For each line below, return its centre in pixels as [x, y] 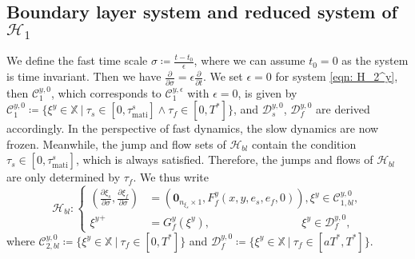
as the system [375, 60]
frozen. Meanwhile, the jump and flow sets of [116, 143]
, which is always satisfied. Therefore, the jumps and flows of [225, 159]
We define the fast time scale [77, 60]
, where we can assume [249, 60]
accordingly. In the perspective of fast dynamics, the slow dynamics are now [193, 128]
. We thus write [171, 177]
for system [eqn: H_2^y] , [337, 76]
